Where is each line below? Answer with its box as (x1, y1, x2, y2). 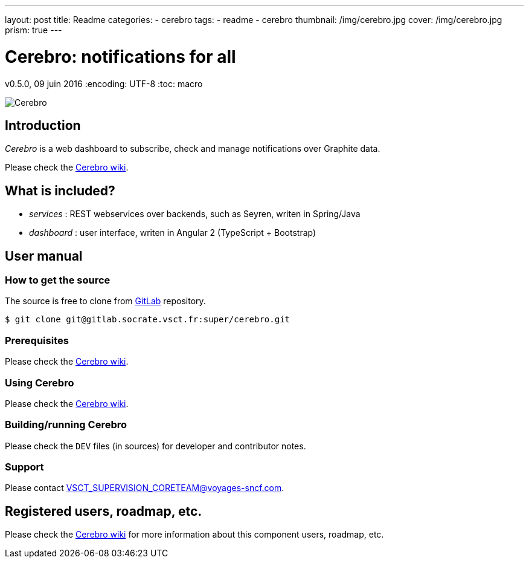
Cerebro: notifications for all (5, 46, 236, 67)
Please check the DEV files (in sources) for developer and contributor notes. (5, 440, 306, 451)
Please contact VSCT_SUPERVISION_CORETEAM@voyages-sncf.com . (5, 483, 284, 493)
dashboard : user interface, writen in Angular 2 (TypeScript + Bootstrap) (29, 227, 316, 238)
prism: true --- (5, 25, 62, 35)
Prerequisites (5, 334, 69, 347)
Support (5, 461, 44, 474)
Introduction (5, 117, 81, 133)
